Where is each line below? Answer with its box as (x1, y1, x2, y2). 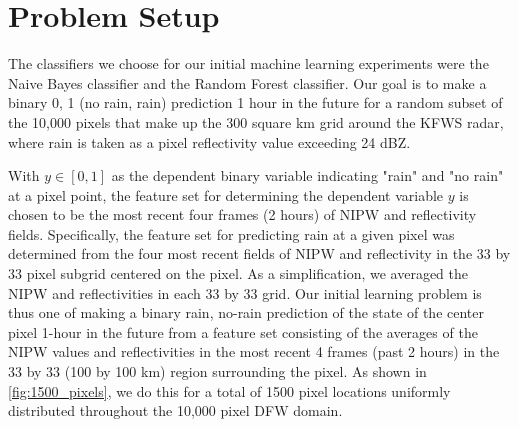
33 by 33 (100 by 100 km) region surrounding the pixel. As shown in (8, 361, 427, 382)
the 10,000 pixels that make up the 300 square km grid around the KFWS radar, (8, 111, 504, 132)
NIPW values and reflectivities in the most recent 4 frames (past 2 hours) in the (8, 341, 500, 362)
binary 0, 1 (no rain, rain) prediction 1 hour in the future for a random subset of (8, 92, 503, 113)
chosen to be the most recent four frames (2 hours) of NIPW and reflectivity (8, 204, 477, 225)
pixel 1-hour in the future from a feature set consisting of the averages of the (8, 321, 478, 342)
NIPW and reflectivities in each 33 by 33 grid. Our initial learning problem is (8, 282, 482, 303)
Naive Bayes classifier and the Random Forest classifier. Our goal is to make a (8, 72, 487, 93)
